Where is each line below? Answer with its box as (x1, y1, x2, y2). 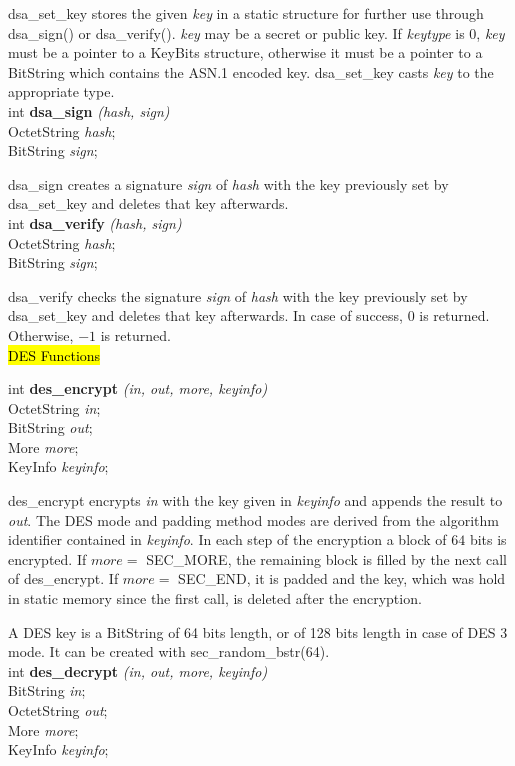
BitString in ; (8, 680, 86, 701)
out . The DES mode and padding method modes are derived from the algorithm (8, 509, 499, 530)
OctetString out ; (8, 700, 108, 720)
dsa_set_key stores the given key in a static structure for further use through (8, 3, 484, 23)
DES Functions (8, 344, 101, 365)
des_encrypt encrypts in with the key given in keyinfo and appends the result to (8, 490, 503, 511)
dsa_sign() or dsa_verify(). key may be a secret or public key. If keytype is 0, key (8, 22, 505, 43)
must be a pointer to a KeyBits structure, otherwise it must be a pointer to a (8, 42, 483, 63)
